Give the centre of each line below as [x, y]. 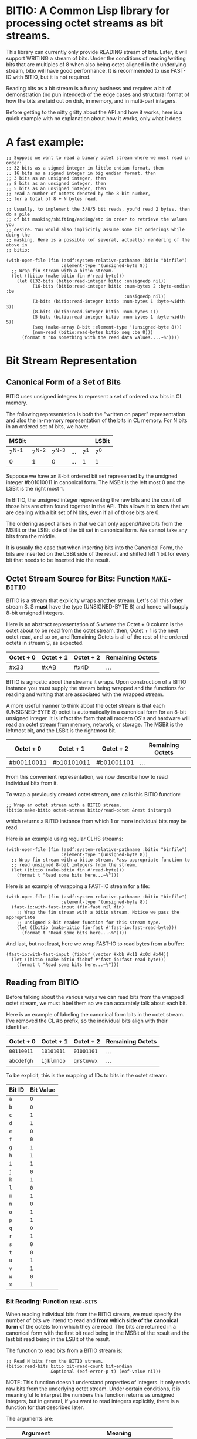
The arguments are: [30, 1419]
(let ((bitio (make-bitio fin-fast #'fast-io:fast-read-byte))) [97, 928]
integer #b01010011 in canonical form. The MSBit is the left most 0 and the [96, 482]
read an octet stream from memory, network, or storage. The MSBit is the [95, 724]
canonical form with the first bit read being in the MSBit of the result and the [98, 1333]
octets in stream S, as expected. [45, 643]
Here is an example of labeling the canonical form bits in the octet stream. [95, 1014]
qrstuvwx [86, 1061]
